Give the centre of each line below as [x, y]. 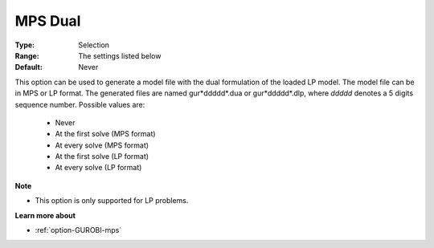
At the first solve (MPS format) [105, 134]
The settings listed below [120, 55]
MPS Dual [48, 21]
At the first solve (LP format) [102, 157]
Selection [94, 45]
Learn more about [45, 215]
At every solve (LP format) [98, 168]
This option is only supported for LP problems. [112, 201]
